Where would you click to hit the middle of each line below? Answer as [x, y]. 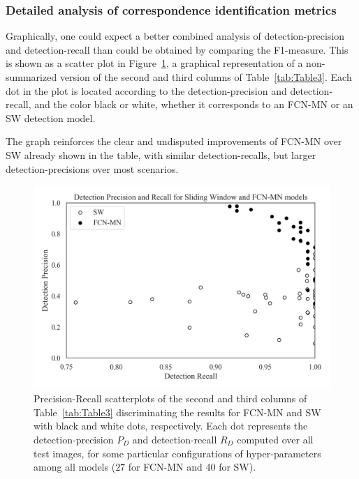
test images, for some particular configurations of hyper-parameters [177, 453]
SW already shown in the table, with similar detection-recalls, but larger [161, 154]
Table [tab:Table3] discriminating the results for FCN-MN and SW [177, 412]
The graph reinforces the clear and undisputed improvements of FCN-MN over [174, 141]
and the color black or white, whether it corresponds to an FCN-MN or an [194, 104]
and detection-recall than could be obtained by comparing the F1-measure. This [177, 49]
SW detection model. [51, 117]
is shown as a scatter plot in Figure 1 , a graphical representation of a [154, 63]
